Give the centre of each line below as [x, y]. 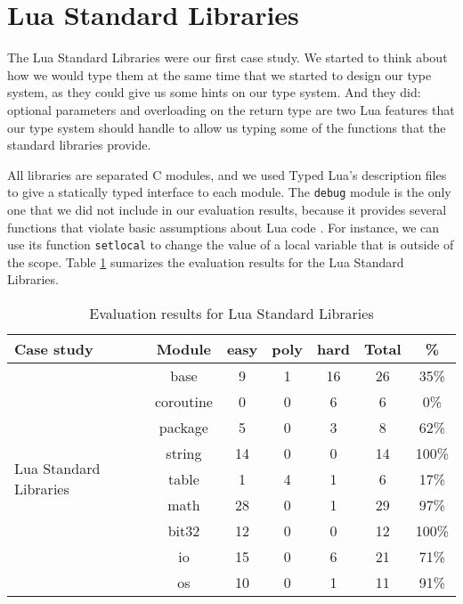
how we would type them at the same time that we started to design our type [219, 74]
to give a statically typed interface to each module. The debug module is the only [229, 192]
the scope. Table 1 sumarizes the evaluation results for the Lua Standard [206, 261]
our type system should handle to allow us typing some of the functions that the [227, 127]
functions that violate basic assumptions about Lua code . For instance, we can [223, 227]
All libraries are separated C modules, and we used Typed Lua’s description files [227, 174]
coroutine [183, 401]
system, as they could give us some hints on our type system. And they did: [214, 92]
